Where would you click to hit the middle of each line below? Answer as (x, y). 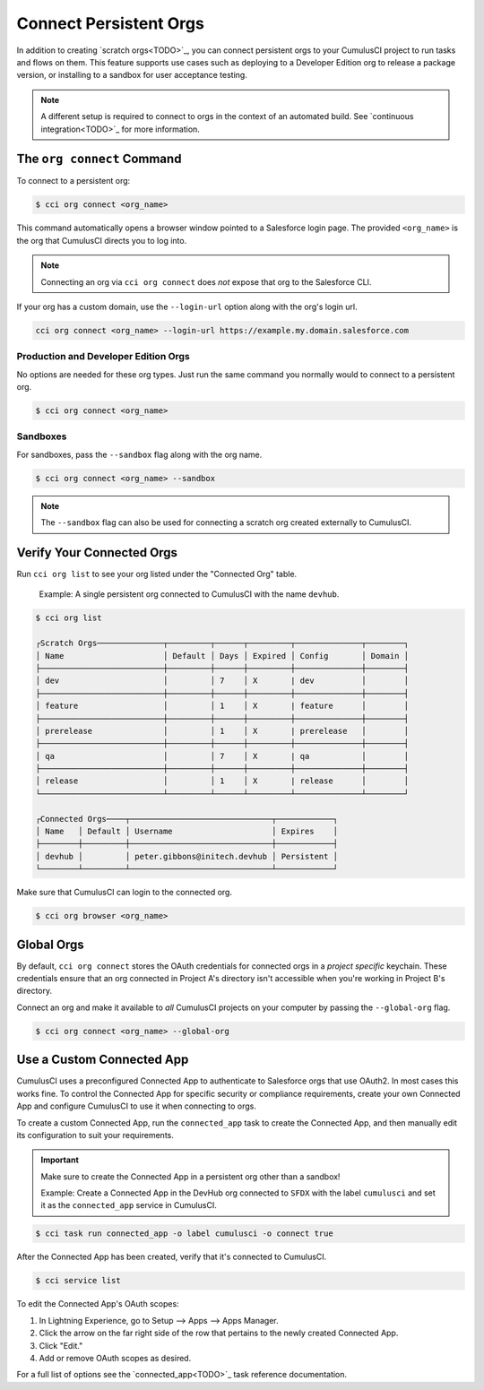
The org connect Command (99, 159)
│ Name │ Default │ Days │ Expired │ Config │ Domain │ (222, 656)
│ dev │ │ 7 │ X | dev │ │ (222, 681)
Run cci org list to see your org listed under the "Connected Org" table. (157, 574)
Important (60, 1160)
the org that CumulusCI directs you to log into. (102, 240)
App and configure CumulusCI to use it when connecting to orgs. (137, 1106)
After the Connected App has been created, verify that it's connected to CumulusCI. (172, 1257)
